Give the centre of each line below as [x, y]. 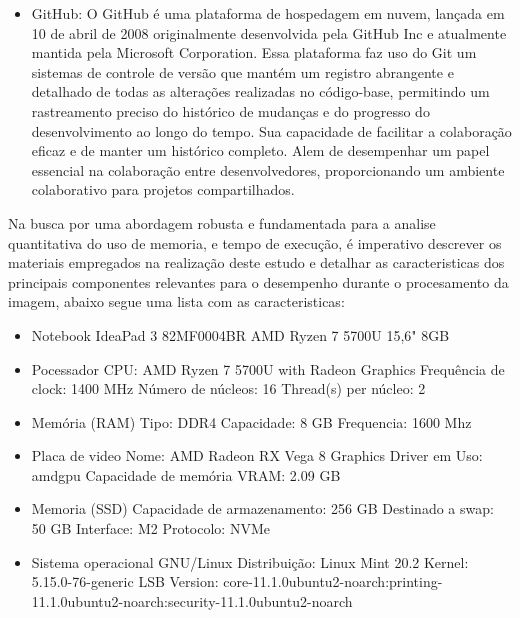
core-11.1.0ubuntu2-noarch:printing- [333, 581]
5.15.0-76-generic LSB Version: [125, 581]
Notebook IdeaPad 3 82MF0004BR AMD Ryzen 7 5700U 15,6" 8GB [240, 334]
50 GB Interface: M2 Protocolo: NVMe [150, 528]
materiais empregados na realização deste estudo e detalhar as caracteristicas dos [256, 262]
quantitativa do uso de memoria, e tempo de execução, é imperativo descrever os [255, 242]
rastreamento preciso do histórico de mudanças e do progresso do [230, 110]
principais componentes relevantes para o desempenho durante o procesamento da [258, 281]
